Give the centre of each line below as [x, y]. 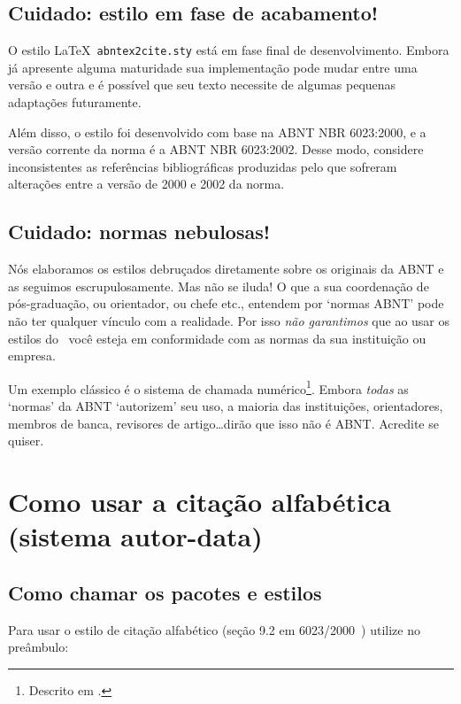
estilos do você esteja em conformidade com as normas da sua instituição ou [217, 338]
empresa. [32, 356]
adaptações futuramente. [75, 102]
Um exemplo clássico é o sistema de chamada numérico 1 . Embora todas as [208, 387]
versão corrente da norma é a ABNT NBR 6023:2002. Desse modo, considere [216, 149]
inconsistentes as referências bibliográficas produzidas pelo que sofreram [203, 166]
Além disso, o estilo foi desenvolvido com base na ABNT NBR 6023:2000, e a [217, 132]
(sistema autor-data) [135, 536]
